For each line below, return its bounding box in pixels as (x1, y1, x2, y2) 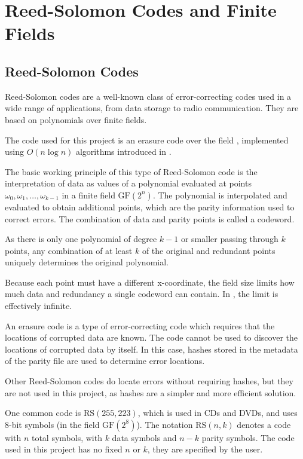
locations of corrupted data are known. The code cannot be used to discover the (5, 331, 298, 344)
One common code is (5, 406, 81, 419)
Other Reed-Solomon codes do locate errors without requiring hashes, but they (5, 375, 293, 387)
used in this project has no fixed (5, 443, 123, 455)
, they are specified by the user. (147, 443, 263, 455)
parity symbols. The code (201, 431, 295, 443)
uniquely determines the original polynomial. (5, 256, 169, 268)
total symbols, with (31, 431, 102, 443)
